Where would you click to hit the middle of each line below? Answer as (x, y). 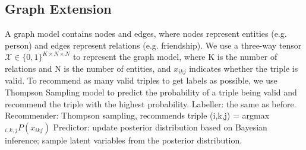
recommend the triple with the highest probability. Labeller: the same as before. (151, 103)
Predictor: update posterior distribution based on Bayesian (160, 127)
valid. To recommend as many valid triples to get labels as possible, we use (141, 80)
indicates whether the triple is (244, 68)
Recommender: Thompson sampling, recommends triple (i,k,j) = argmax (137, 115)
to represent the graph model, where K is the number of (175, 57)
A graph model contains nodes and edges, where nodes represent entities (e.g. (146, 33)
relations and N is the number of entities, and (88, 68)
